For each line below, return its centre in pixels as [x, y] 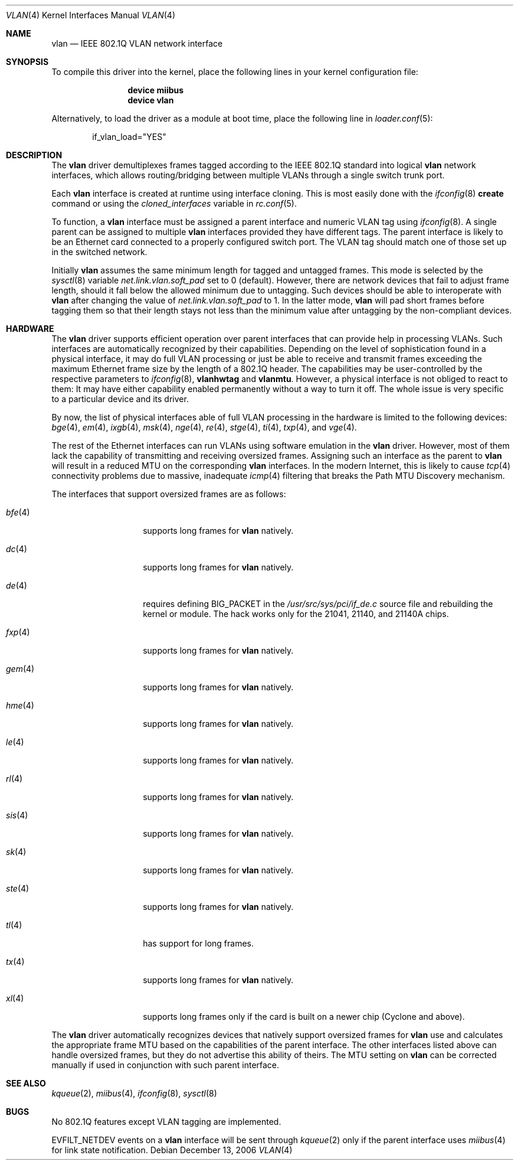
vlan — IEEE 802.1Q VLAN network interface [137, 43]
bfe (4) [18, 512]
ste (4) [18, 888]
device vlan [151, 100]
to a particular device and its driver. [120, 399]
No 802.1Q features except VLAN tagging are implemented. [166, 1122]
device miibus [156, 90]
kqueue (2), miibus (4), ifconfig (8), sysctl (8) [134, 1093]
